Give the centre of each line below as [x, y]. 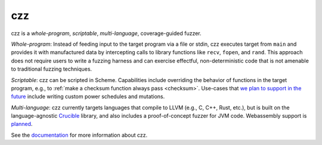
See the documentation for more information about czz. [79, 135]
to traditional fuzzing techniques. [52, 69]
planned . [22, 124]
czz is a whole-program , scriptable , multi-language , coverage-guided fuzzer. [106, 33]
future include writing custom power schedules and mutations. [88, 97]
